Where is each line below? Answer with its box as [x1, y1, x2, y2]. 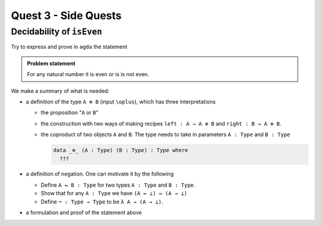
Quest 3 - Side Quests [11, 9, 122, 22]
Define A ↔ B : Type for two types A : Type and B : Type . [40, 181, 196, 189]
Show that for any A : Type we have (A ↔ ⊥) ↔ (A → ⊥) [40, 190, 187, 197]
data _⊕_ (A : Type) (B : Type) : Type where [53, 147, 188, 154]
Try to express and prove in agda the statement [11, 43, 128, 51]
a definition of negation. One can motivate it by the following [26, 170, 174, 178]
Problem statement [27, 59, 75, 67]
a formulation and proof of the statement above [26, 209, 142, 216]
